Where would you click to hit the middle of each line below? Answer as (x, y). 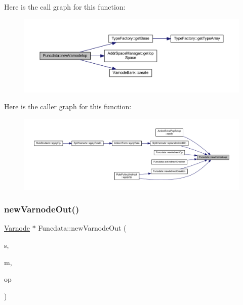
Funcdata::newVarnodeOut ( (82, 228)
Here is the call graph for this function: (65, 7)
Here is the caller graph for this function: (68, 106)
